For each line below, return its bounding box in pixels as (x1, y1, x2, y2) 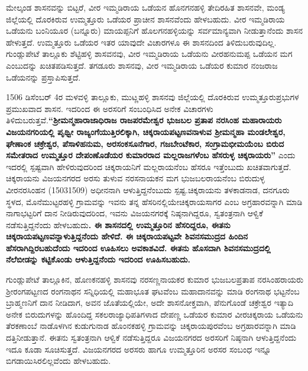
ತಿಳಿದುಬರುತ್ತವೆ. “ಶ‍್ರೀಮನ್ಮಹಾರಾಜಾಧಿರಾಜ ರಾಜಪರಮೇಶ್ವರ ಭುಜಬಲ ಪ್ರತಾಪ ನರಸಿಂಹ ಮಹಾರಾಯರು (6, 114, 282, 126)
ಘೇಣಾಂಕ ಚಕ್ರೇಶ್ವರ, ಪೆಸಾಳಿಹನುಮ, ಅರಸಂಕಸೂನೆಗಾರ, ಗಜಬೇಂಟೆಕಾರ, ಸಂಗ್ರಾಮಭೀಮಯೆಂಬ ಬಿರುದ (6, 137, 284, 149)
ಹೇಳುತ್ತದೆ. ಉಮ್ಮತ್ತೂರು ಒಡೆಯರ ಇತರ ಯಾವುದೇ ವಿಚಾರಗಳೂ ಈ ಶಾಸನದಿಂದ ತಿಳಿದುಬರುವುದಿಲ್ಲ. (6, 36, 277, 48)
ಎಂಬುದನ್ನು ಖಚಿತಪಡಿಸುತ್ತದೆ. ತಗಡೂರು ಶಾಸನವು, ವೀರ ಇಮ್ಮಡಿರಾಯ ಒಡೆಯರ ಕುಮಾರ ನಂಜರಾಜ (6, 59, 278, 71)
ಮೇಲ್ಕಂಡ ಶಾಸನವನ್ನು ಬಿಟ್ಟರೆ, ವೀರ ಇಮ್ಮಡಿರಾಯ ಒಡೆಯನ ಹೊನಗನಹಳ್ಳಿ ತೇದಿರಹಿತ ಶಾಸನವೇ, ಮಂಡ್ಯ (6, 1, 285, 13)
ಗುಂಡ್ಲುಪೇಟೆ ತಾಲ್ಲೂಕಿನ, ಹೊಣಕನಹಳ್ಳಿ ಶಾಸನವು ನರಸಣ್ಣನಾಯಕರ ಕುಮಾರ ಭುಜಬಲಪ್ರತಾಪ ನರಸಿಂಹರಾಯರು (6, 273, 304, 286)
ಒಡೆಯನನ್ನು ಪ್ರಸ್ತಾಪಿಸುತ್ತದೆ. (6, 71, 81, 83)
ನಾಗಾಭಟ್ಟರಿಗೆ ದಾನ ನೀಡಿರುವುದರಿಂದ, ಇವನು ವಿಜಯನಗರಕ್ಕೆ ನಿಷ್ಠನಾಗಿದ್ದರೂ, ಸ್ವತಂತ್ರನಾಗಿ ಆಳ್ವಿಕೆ (6, 207, 263, 219)
